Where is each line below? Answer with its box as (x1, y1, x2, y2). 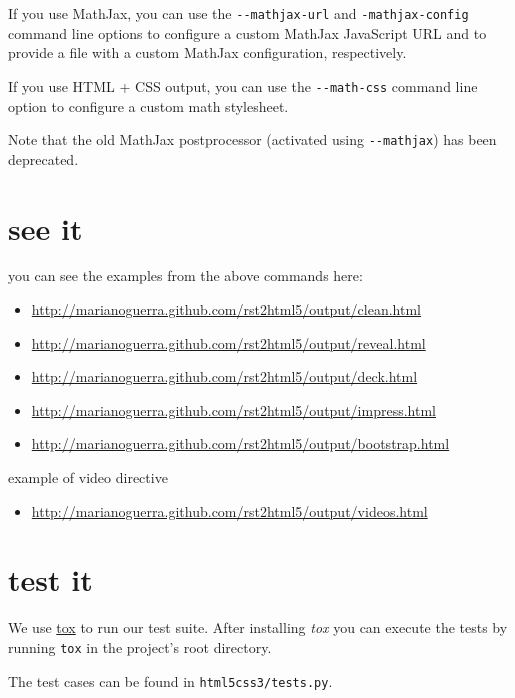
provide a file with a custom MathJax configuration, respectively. (8, 42, 407, 63)
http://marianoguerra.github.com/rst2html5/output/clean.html (31, 299, 421, 320)
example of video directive (8, 467, 168, 488)
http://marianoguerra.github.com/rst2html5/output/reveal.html (31, 332, 426, 353)
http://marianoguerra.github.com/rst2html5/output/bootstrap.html (31, 433, 450, 454)
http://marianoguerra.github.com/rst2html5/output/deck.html (31, 366, 418, 387)
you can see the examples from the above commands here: (8, 265, 363, 286)
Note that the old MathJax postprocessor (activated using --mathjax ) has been (8, 129, 497, 150)
